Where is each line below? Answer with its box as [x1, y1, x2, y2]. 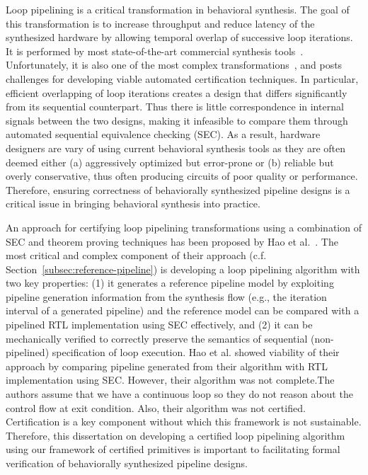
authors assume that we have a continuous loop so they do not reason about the [6, 387, 353, 401]
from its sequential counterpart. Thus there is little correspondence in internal [6, 99, 344, 114]
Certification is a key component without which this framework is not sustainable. [6, 414, 362, 429]
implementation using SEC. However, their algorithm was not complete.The [6, 372, 335, 387]
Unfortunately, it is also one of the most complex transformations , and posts [6, 57, 343, 72]
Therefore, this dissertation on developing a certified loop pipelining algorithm [6, 428, 345, 442]
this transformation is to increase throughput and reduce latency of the [6, 16, 315, 30]
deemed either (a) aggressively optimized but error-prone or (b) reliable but [6, 154, 334, 169]
